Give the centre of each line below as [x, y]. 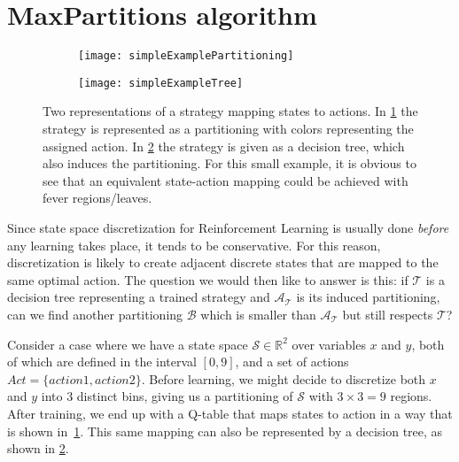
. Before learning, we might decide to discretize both [284, 378]
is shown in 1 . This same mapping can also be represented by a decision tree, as [225, 431]
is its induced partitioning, [368, 297]
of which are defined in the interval [102, 362]
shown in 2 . [38, 448]
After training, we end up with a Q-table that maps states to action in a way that [230, 413]
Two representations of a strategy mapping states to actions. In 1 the [230, 111]
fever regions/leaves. [97, 198]
